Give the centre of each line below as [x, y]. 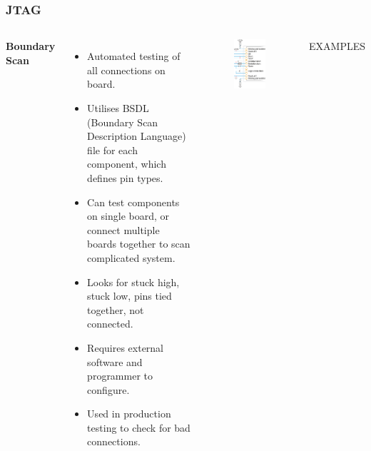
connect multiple [123, 229]
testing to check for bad [139, 427]
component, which [127, 164]
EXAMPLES [337, 46]
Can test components [133, 202]
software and [115, 361]
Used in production [129, 414]
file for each [112, 150]
